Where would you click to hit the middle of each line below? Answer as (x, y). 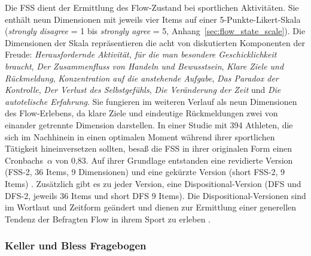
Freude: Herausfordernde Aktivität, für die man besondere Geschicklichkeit (141, 54)
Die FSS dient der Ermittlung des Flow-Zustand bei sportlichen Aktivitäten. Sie (152, 7)
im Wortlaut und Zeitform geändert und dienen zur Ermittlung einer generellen (151, 207)
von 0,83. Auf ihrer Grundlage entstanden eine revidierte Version (174, 160)
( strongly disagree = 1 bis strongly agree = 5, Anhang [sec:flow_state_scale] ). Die (155, 31)
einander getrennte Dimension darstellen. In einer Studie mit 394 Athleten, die (149, 124)
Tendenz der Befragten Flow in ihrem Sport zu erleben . (108, 219)
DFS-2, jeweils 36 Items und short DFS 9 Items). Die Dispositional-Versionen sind (155, 195)
